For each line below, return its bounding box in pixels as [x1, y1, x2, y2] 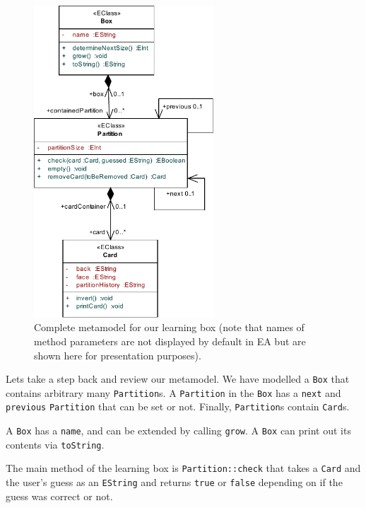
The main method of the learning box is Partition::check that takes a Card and [6, 461, 361, 475]
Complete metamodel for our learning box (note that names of [34, 320, 305, 335]
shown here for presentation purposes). [34, 347, 201, 362]
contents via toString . [6, 437, 105, 451]
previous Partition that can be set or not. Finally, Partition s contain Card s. [6, 399, 350, 414]
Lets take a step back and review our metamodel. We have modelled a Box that [6, 371, 350, 386]
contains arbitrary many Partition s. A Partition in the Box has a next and [6, 385, 341, 400]
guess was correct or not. [6, 488, 113, 503]
